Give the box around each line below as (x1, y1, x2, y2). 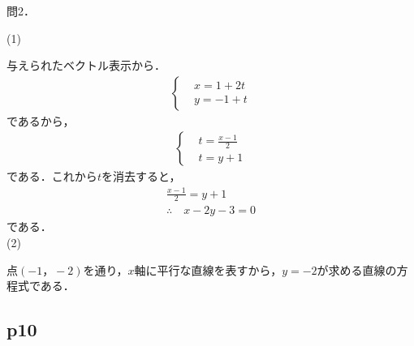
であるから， (6, 112, 75, 129)
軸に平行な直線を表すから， (134, 261, 282, 278)
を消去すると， (101, 168, 181, 185)
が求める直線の (317, 261, 397, 278)
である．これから (6, 168, 97, 185)
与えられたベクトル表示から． (6, 57, 166, 74)
